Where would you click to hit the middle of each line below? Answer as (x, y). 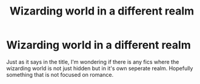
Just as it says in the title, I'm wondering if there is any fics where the (93, 62)
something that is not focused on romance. (60, 74)
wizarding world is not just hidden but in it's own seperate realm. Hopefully (100, 68)
